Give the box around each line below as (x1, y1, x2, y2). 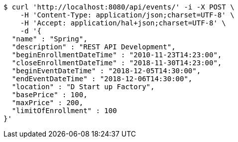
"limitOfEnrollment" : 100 (11, 107, 117, 115)
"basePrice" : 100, (11, 91, 88, 99)
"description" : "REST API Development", (11, 43, 176, 51)
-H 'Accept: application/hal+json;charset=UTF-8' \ (20, 19, 226, 27)
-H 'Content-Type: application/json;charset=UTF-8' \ (20, 11, 235, 19)
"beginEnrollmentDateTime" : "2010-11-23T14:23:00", (11, 51, 222, 59)
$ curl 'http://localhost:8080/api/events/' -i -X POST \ (3, 3, 235, 11)
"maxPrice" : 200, (11, 99, 84, 107)
